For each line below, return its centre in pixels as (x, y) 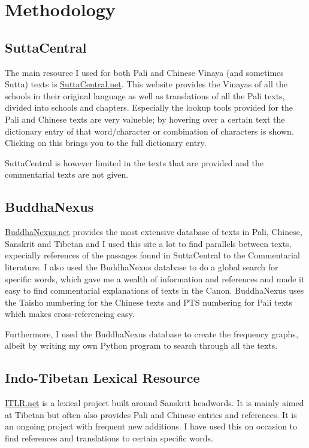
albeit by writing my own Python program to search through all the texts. (141, 345)
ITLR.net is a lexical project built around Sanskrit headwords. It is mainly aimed (154, 403)
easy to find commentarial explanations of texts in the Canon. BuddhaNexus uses (154, 290)
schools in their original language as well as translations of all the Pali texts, (145, 95)
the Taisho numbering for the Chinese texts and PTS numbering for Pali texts (149, 302)
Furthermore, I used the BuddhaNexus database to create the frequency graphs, (152, 333)
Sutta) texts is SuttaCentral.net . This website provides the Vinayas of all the (146, 84)
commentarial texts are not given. (67, 174)
